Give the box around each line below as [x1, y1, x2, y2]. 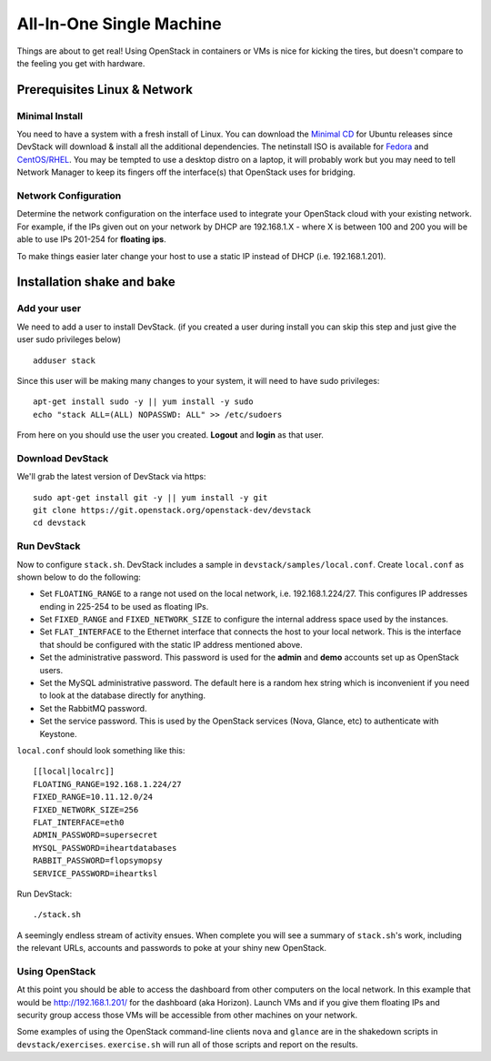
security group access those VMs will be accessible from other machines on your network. [16, 1010, 358, 1020]
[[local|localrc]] [33, 766, 115, 777]
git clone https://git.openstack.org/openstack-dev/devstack [33, 505, 311, 515]
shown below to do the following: [16, 571, 141, 582]
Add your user [16, 302, 82, 315]
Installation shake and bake [16, 274, 176, 290]
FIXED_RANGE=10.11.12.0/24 [33, 792, 154, 803]
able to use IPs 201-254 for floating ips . [16, 234, 167, 245]
